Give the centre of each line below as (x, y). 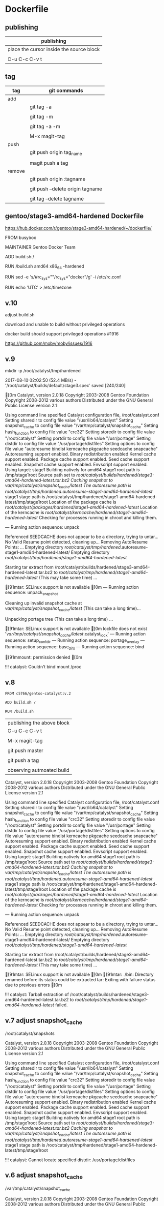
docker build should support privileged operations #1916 (62, 334)
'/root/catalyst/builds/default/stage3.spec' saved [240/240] (65, 386)
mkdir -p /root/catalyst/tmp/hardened (43, 371)
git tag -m (41, 117)
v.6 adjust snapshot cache (44, 1176)
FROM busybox (21, 238)
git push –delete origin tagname (66, 189)
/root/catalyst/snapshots (30, 1033)
